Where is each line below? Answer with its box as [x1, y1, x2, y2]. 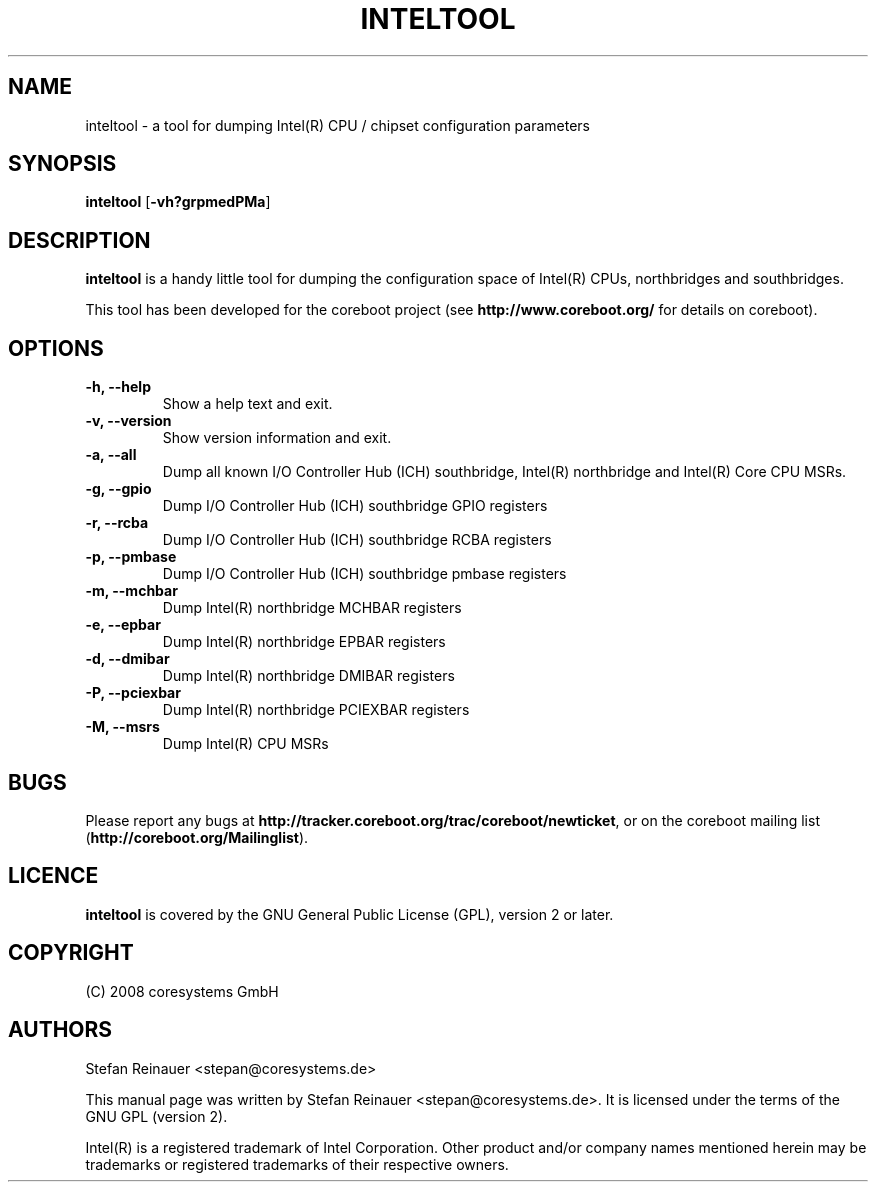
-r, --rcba [85, 514, 149, 532]
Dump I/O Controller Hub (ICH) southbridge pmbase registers [162, 565, 567, 583]
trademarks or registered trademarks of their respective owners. [85, 1155, 509, 1173]
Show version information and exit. [162, 429, 392, 447]
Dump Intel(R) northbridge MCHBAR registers [162, 599, 462, 617]
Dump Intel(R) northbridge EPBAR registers [162, 633, 446, 651]
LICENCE [8, 863, 99, 889]
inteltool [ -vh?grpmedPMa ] [85, 193, 271, 211]
